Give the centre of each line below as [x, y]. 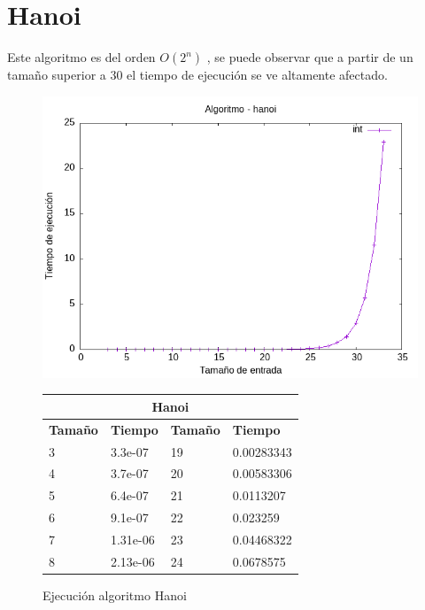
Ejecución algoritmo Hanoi [115, 595]
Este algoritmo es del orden [81, 57]
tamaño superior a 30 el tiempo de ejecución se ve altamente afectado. [197, 75]
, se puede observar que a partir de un [310, 57]
